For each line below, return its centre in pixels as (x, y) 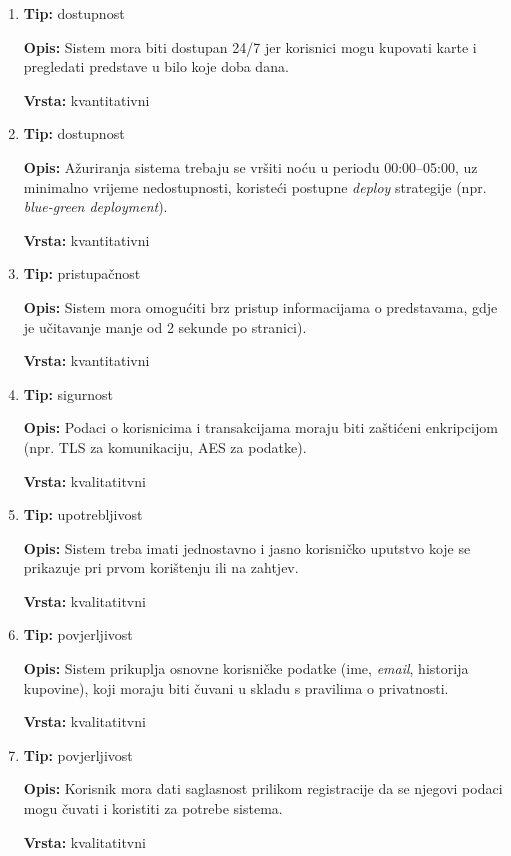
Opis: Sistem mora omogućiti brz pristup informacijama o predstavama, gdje (260, 306)
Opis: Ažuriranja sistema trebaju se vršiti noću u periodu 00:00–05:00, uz (250, 166)
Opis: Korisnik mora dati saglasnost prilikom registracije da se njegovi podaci (263, 788)
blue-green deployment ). (95, 206)
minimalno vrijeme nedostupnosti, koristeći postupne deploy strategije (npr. (255, 186)
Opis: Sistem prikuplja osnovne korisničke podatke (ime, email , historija (246, 668)
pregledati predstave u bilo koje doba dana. (156, 66)
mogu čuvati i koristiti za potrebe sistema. (153, 808)
